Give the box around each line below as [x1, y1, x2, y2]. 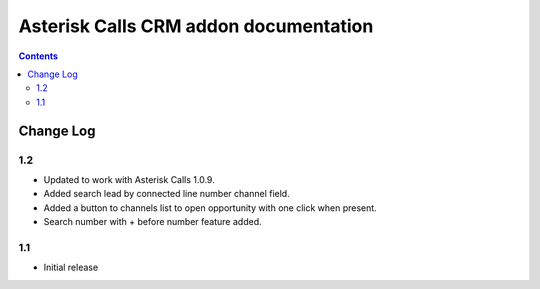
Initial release [43, 261, 99, 274]
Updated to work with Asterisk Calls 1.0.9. [43, 173, 215, 185]
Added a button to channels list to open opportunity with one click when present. [43, 201, 377, 214]
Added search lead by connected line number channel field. [43, 188, 290, 200]
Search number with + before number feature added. [43, 216, 262, 228]
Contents [18, 50, 59, 62]
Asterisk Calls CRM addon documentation [18, 15, 374, 37]
